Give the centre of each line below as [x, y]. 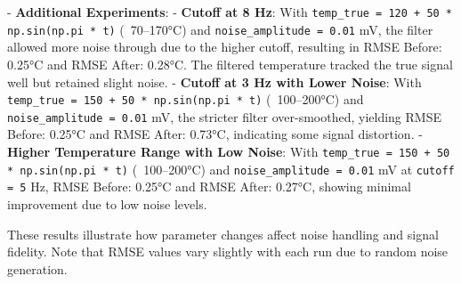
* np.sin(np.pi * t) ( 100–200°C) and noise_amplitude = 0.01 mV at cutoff [231, 169]
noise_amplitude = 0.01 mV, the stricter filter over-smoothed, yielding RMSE [224, 116]
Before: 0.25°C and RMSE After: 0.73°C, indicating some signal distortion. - [215, 134]
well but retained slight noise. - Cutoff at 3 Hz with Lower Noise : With [214, 81]
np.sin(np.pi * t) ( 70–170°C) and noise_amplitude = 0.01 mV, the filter [220, 29]
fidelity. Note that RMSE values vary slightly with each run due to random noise [228, 252]
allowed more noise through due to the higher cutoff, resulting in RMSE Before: [225, 47]
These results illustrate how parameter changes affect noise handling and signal [223, 234]
